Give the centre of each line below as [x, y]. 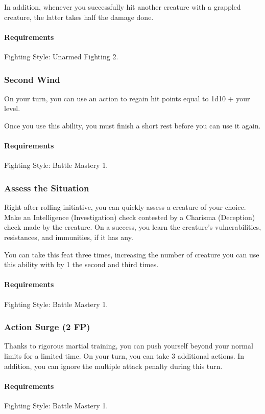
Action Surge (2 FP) [47, 327]
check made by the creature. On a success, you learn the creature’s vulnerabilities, [133, 227]
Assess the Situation [47, 188]
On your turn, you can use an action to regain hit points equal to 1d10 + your [127, 98]
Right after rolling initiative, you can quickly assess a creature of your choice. [125, 207]
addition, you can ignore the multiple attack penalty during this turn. [113, 366]
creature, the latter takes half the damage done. [79, 17]
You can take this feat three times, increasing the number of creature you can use [132, 254]
